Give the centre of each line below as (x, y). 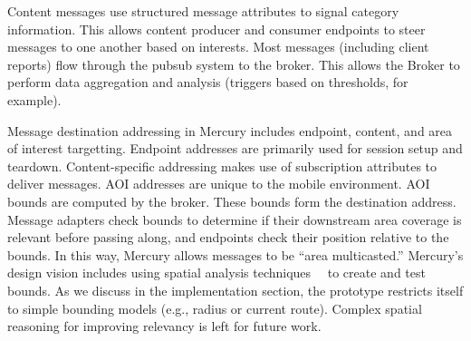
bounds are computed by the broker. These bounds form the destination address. (232, 201)
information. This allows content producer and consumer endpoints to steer (216, 29)
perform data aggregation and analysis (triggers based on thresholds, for (208, 82)
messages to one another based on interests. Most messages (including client (218, 47)
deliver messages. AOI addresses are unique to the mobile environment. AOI (219, 184)
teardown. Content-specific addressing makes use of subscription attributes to (222, 166)
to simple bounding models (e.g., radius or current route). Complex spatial (215, 308)
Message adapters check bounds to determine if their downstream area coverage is (235, 219)
